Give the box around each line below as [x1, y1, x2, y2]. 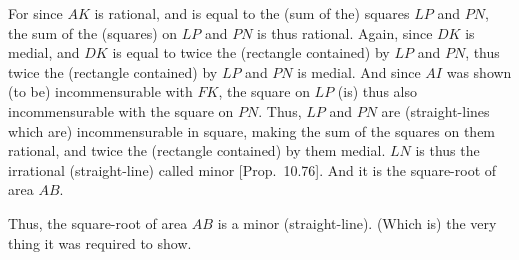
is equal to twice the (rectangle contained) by [112, 42, 390, 63]
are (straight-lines [381, 100, 490, 121]
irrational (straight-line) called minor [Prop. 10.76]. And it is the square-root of [8, 159, 497, 180]
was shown [446, 61, 512, 82]
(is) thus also [337, 81, 417, 102]
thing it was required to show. [8, 232, 192, 253]
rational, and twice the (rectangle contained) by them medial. [8, 140, 386, 161]
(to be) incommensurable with [8, 81, 193, 102]
